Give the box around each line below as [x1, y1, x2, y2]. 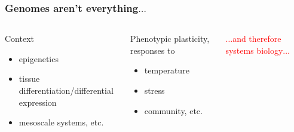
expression [19, 96, 57, 108]
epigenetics [19, 52, 59, 65]
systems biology [225, 44, 283, 56]
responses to [130, 44, 175, 56]
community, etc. [144, 104, 203, 116]
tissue [19, 72, 40, 85]
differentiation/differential [19, 84, 114, 96]
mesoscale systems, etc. [19, 116, 104, 128]
